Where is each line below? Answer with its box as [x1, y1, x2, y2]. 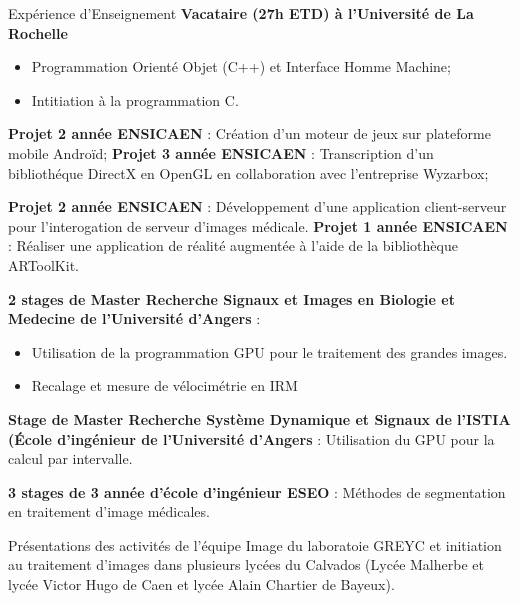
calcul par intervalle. [8, 448, 133, 469]
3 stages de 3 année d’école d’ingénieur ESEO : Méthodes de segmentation [8, 481, 506, 502]
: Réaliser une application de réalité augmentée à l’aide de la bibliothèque [8, 235, 458, 256]
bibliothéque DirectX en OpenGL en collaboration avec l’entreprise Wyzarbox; [8, 162, 489, 183]
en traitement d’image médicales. [8, 501, 210, 522]
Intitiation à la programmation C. [31, 89, 239, 110]
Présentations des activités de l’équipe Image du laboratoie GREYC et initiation [8, 534, 502, 555]
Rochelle [8, 22, 68, 43]
